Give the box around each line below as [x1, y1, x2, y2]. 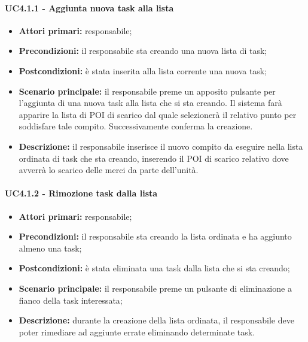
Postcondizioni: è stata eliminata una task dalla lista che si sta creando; [19, 262, 290, 274]
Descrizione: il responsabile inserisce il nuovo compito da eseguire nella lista [19, 140, 303, 152]
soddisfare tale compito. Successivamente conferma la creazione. [19, 120, 253, 132]
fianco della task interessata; [19, 293, 123, 306]
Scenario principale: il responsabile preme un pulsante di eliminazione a [19, 282, 292, 294]
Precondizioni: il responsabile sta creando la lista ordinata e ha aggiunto [19, 230, 292, 243]
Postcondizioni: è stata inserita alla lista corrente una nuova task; [19, 64, 267, 77]
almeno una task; [19, 241, 82, 254]
